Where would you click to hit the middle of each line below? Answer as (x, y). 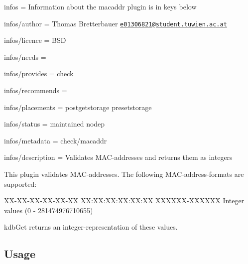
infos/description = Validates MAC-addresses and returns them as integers (118, 157)
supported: (20, 184)
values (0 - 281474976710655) (49, 210)
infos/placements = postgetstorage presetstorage (78, 107)
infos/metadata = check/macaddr (56, 140)
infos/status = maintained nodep (55, 124)
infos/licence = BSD (35, 40)
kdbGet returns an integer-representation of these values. (91, 227)
